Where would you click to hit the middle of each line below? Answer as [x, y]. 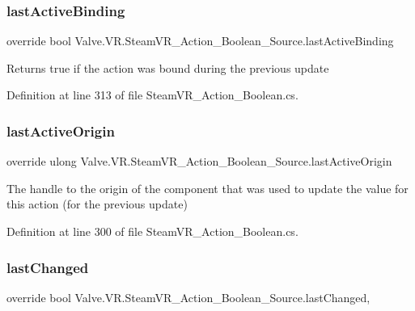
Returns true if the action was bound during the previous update [168, 67]
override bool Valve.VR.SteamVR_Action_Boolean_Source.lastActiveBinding [200, 41]
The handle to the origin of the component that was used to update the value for [207, 188]
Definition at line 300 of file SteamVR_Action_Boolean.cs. [152, 231]
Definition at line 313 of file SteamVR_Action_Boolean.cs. [152, 95]
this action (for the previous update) [97, 204]
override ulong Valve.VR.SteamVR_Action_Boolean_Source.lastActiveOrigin [199, 161]
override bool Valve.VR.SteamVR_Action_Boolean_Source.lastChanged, [188, 297]
